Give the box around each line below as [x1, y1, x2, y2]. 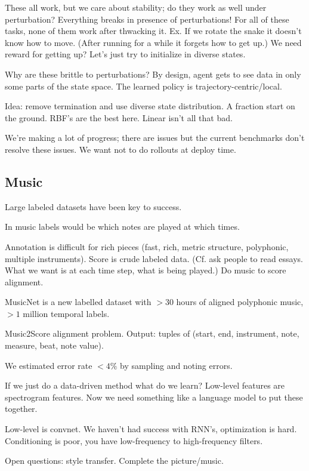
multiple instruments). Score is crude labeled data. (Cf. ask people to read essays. [5, 252, 304, 264]
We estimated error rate [5, 359, 92, 371]
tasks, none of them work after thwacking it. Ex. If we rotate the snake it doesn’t [5, 24, 302, 37]
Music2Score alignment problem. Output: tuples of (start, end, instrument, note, [5, 327, 299, 340]
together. [5, 402, 38, 415]
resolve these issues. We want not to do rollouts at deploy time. [5, 143, 236, 155]
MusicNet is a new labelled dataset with [5, 295, 152, 308]
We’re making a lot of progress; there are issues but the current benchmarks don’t [5, 131, 305, 144]
